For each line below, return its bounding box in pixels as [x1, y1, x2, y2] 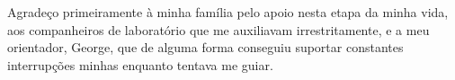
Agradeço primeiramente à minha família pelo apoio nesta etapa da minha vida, [7, 3, 449, 21]
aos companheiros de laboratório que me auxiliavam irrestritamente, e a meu [7, 20, 430, 39]
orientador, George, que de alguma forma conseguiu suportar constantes [7, 38, 404, 57]
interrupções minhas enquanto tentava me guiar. [7, 55, 273, 74]
